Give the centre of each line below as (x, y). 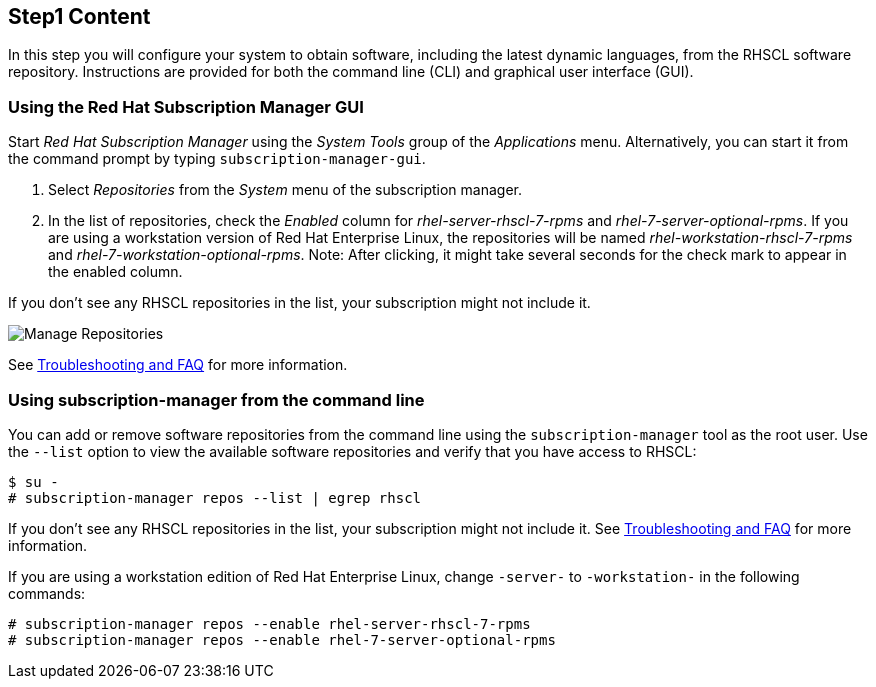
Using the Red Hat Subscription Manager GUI (186, 106)
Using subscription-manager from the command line (216, 399)
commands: (47, 593)
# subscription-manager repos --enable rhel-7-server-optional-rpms (282, 639)
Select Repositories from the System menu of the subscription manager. (285, 190)
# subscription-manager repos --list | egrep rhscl (215, 497)
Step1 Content (79, 16)
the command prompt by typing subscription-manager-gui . (217, 159)
